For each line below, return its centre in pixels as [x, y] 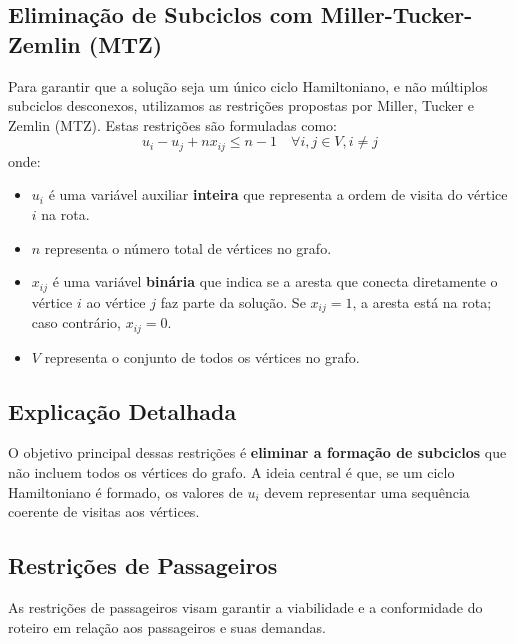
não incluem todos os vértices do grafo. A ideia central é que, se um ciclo [231, 471]
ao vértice [116, 301]
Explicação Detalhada [122, 410]
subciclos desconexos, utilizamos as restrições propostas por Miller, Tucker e [241, 105]
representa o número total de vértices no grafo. [188, 247]
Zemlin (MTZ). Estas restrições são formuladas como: [172, 124]
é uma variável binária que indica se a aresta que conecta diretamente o [275, 281]
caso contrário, [76, 322]
